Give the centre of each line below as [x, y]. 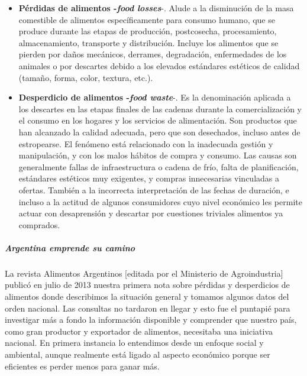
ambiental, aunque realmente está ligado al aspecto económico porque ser [138, 354]
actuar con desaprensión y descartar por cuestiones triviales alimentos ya [151, 213]
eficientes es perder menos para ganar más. [82, 366]
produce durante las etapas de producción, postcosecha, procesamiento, [148, 31]
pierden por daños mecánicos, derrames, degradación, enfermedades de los [153, 54]
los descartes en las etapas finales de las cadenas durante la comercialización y [160, 108]
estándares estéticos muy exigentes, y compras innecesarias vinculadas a [149, 178]
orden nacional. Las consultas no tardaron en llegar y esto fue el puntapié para [148, 308]
